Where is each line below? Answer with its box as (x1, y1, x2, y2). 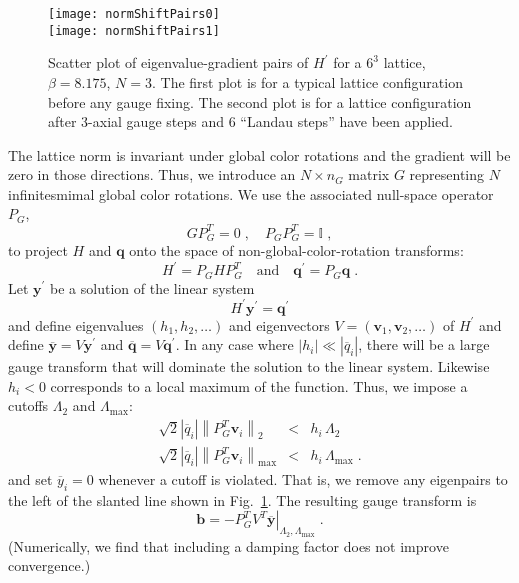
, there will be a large (358, 334, 490, 355)
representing (409, 164, 485, 185)
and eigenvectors (228, 314, 330, 335)
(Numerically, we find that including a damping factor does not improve (8, 535, 449, 556)
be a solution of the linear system (50, 277, 255, 298)
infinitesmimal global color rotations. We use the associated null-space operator (8, 183, 494, 204)
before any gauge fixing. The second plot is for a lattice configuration (48, 91, 472, 112)
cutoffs (8, 395, 49, 416)
